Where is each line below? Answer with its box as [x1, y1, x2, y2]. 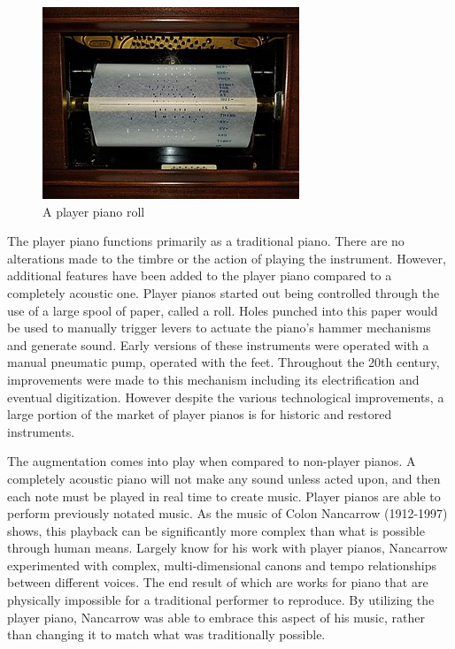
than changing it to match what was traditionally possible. [7, 625, 326, 644]
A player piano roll [42, 202, 145, 220]
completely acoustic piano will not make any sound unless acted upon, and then [7, 469, 441, 487]
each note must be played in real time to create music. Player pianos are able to [7, 486, 441, 505]
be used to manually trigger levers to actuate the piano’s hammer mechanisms [7, 318, 431, 337]
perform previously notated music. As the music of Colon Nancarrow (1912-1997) [7, 504, 448, 523]
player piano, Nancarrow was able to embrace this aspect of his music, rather [7, 607, 425, 626]
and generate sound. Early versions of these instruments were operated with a [7, 335, 429, 354]
